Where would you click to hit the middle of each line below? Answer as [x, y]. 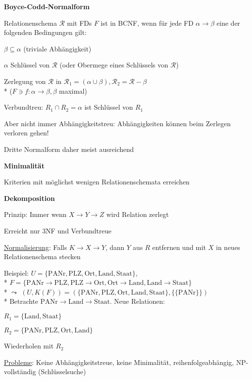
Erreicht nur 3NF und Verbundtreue [58, 230]
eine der [228, 23]
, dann [115, 247]
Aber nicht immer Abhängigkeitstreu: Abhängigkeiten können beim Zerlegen [118, 123]
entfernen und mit [179, 247]
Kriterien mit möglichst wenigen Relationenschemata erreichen [97, 182]
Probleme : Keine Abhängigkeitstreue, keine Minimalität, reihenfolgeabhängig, [119, 362]
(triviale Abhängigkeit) [57, 48]
